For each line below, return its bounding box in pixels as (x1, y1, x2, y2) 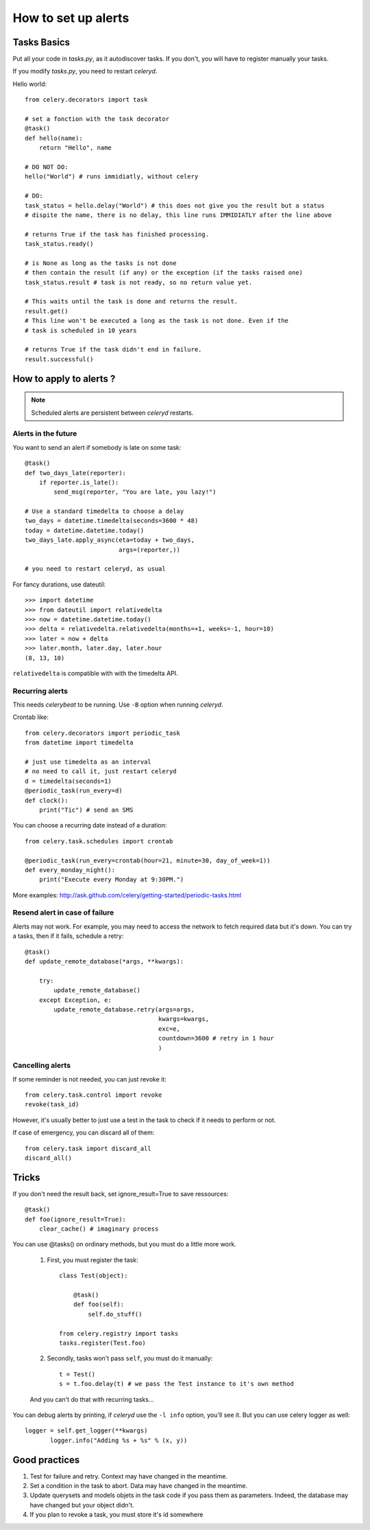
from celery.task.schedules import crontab (25, 837, 173, 845)
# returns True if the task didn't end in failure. (25, 345, 202, 354)
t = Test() (59, 1370, 96, 1378)
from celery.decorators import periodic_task (25, 729, 181, 737)
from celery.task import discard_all (25, 1144, 152, 1152)
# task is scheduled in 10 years (25, 326, 137, 334)
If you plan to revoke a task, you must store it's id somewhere (29, 1511, 203, 1519)
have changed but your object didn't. (29, 1500, 134, 1509)
